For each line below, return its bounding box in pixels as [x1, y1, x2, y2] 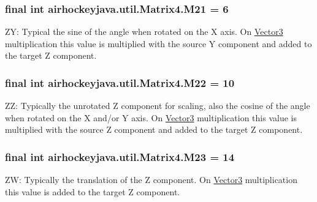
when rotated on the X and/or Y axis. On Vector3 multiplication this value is [5, 111, 297, 124]
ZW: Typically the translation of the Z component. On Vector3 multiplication [5, 173, 297, 186]
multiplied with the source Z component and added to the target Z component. [5, 123, 303, 136]
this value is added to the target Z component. [5, 185, 180, 198]
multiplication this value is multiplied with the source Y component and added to [5, 37, 312, 50]
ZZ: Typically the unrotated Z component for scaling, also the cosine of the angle [5, 99, 310, 112]
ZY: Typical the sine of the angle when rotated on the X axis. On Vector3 [5, 25, 283, 38]
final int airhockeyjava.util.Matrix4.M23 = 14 [5, 149, 235, 164]
